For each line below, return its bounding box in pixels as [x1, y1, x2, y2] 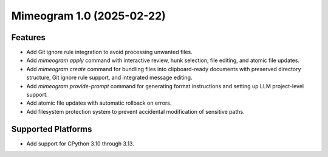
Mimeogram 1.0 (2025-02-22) [11, 9, 166, 23]
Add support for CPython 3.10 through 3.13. [26, 140, 135, 147]
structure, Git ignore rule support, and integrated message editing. [26, 74, 193, 82]
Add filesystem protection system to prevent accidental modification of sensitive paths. [26, 108, 245, 115]
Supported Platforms [11, 124, 92, 134]
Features [11, 32, 46, 43]
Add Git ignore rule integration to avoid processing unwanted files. [26, 49, 193, 56]
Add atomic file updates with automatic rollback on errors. [26, 99, 172, 106]
